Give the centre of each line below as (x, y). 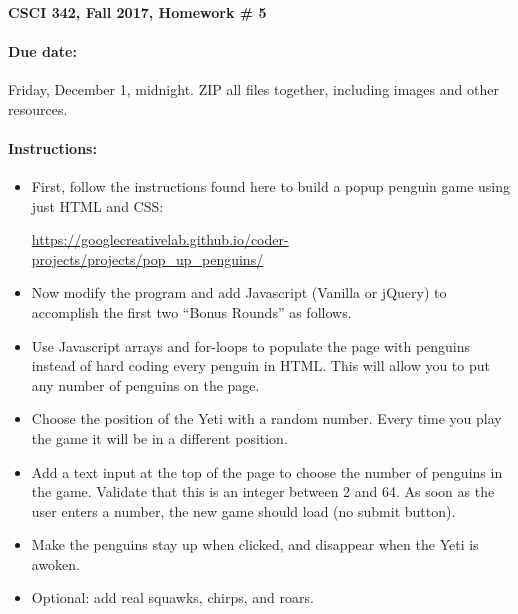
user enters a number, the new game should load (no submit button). (243, 510)
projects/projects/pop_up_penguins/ (147, 258)
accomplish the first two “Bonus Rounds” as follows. (191, 311)
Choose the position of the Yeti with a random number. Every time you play (266, 418)
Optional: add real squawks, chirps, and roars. (172, 597)
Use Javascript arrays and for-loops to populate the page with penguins (251, 345)
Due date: (42, 50)
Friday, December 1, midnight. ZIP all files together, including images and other (253, 88)
